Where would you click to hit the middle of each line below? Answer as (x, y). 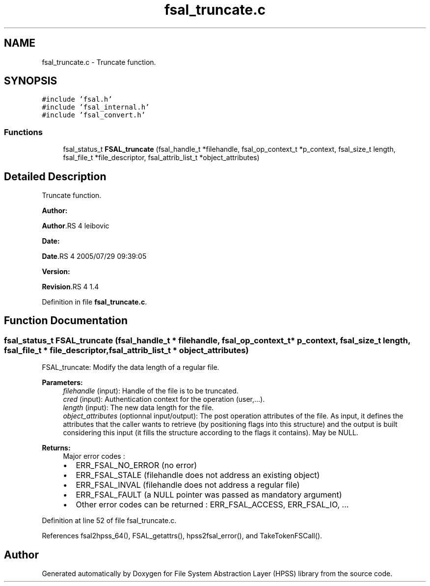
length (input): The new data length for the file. (138, 408)
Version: (56, 272)
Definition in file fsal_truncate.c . (94, 302)
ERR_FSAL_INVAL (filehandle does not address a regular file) (188, 485)
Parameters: (62, 383)
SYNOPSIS (31, 81)
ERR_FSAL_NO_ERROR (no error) (136, 465)
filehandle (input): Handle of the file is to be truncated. (151, 391)
